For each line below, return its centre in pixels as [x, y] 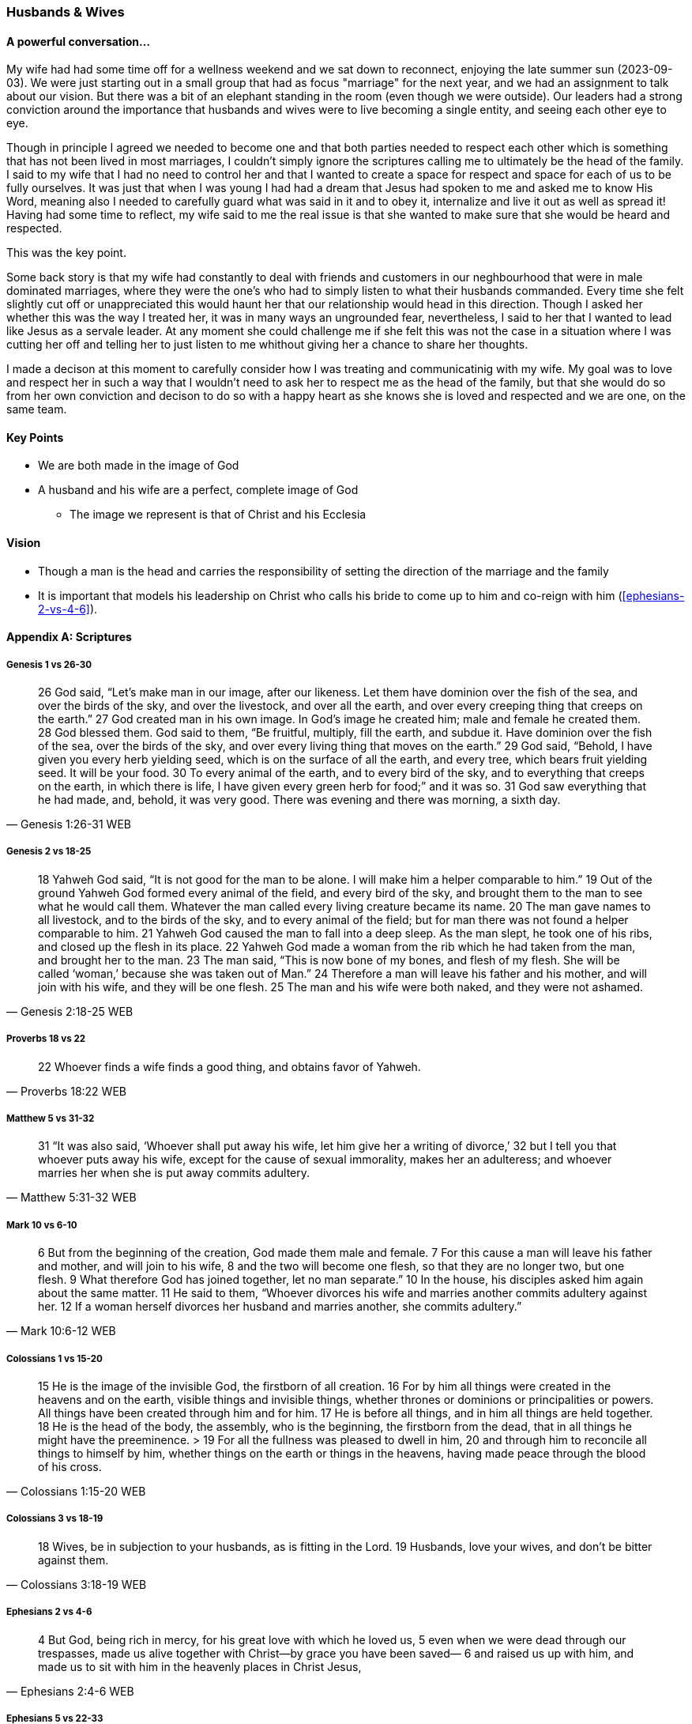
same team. [37, 409]
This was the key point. [66, 253]
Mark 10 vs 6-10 [42, 1225]
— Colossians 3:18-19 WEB [77, 1584]
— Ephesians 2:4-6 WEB [70, 1691]
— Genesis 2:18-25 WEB [70, 1011]
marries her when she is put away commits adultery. [174, 1173]
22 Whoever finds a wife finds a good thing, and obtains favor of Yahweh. [229, 1066]
